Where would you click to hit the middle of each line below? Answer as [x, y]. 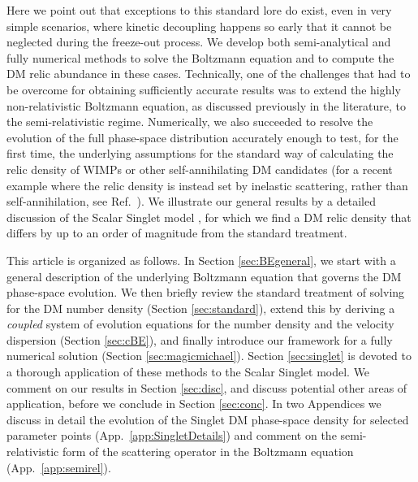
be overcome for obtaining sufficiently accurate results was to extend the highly [204, 89]
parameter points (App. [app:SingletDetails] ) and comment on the [172, 435]
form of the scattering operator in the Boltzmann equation [208, 452]
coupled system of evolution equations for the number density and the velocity [200, 324]
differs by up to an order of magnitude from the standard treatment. [177, 233]
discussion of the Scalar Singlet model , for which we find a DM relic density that [209, 217]
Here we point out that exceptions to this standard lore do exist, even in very [199, 10]
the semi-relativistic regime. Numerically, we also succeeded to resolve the [190, 122]
